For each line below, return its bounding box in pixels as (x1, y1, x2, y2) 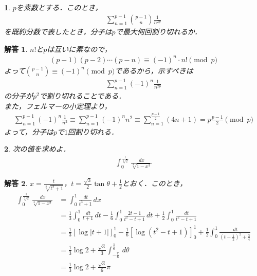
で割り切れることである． (39, 90, 126, 101)
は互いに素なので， (47, 43, 112, 54)
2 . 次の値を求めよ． (4, 143, 70, 154)
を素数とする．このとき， (16, 2, 102, 12)
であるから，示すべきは (115, 65, 193, 76)
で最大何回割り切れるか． (115, 26, 201, 37)
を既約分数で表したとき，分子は (4, 26, 112, 37)
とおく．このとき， (122, 177, 187, 188)
